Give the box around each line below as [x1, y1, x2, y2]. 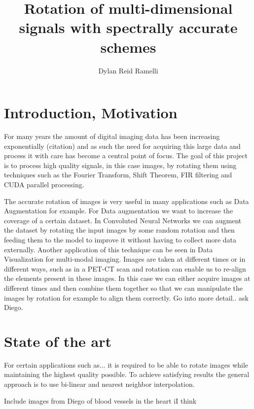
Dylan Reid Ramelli [98, 65, 158, 75]
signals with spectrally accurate [19, 17, 238, 37]
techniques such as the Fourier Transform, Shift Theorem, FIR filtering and [4, 170, 232, 180]
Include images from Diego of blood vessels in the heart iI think [4, 395, 197, 406]
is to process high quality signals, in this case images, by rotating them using [4, 160, 237, 170]
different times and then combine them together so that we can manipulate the [4, 282, 243, 293]
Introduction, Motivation [4, 102, 178, 123]
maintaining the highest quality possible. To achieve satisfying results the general [4, 369, 250, 379]
